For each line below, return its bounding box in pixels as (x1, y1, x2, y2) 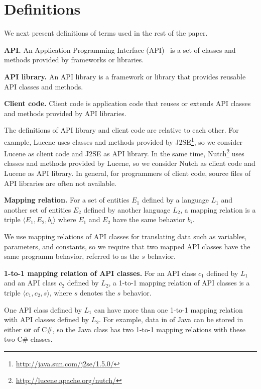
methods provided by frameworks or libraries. (4, 54, 144, 65)
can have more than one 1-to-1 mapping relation (94, 304, 243, 315)
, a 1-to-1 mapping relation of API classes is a (108, 277, 250, 288)
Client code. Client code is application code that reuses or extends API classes (4, 98, 251, 109)
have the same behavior (112, 214, 185, 225)
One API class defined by (4, 304, 82, 315)
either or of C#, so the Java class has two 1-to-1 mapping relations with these (4, 324, 245, 334)
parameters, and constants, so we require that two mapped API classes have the (4, 241, 250, 251)
